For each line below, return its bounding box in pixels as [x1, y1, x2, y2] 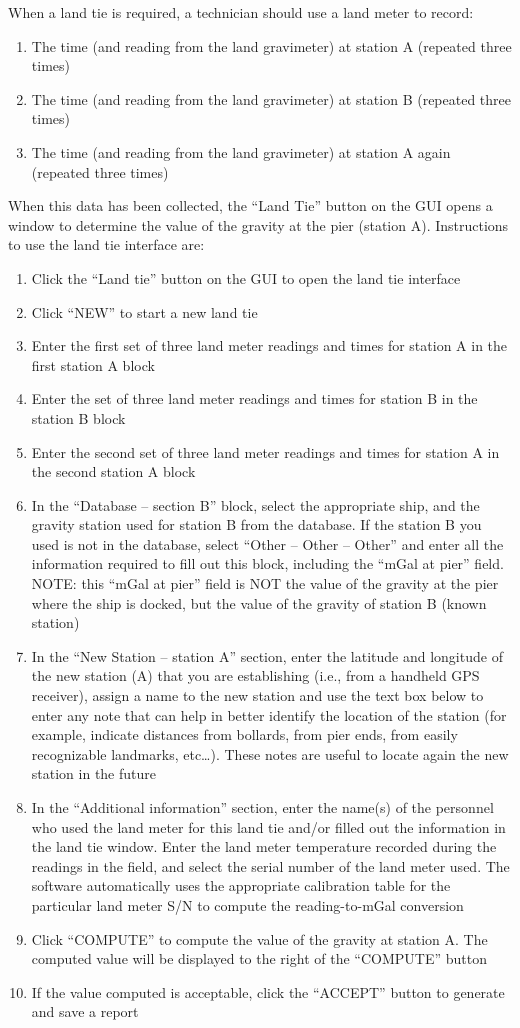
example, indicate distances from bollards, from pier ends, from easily [31, 724, 458, 745]
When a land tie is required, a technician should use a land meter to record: [8, 2, 474, 22]
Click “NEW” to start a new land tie [31, 301, 258, 322]
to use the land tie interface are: [8, 234, 205, 255]
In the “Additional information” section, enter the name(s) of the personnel [31, 797, 494, 817]
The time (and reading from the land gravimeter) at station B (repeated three [31, 88, 512, 109]
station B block [31, 407, 126, 428]
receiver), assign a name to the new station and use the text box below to [31, 685, 484, 706]
